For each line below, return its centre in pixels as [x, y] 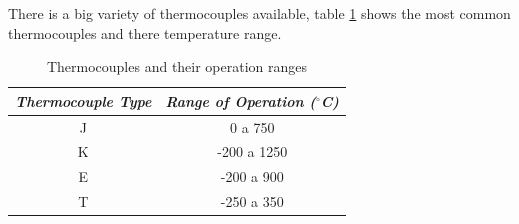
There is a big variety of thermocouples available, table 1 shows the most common [259, 13]
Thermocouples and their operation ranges [177, 66]
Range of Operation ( [240, 100]
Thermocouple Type [83, 100]
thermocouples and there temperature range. [145, 32]
